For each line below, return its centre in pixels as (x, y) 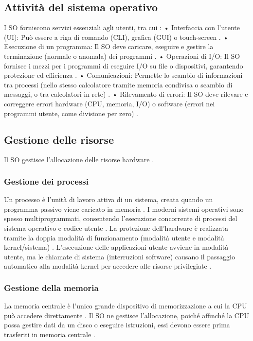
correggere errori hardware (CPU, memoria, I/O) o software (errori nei (109, 103)
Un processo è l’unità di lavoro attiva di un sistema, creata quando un (108, 199)
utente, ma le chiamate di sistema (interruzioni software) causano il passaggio (119, 256)
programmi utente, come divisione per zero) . (71, 113)
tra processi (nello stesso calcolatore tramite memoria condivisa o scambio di (118, 84)
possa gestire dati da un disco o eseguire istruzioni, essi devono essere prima (117, 325)
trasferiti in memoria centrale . (50, 334)
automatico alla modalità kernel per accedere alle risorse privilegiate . (108, 266)
